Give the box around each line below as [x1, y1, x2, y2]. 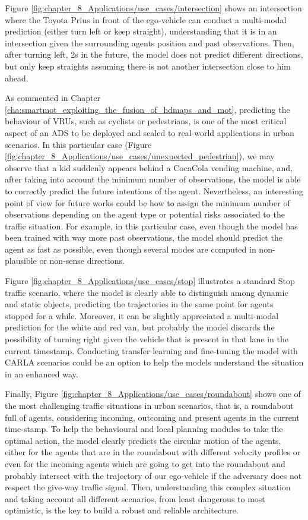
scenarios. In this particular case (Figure [5, 138, 152, 150]
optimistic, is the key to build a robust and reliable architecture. [5, 504, 239, 516]
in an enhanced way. [5, 367, 78, 380]
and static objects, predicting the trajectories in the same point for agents [5, 298, 274, 310]
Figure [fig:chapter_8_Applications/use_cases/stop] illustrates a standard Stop [5, 275, 295, 287]
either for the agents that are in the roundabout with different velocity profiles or [5, 446, 301, 458]
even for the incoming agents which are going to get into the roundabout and [5, 457, 285, 469]
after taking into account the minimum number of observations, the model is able [5, 173, 301, 185]
